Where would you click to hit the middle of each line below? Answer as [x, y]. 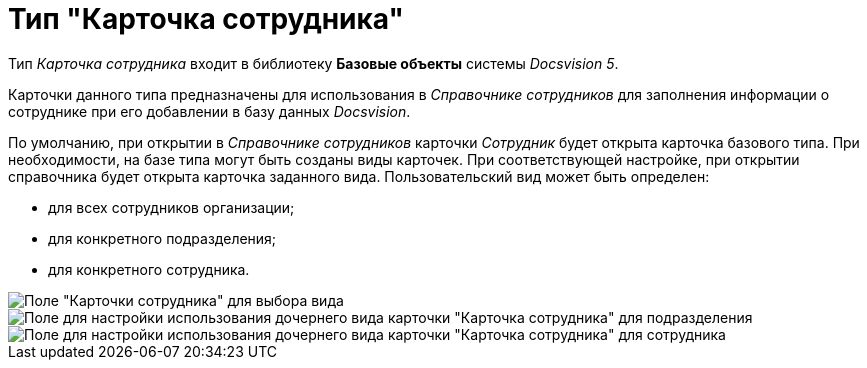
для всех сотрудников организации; [171, 207]
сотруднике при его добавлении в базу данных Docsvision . [209, 111]
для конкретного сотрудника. [149, 269]
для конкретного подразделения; [162, 238]
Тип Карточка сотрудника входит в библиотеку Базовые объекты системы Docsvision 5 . [313, 63]
